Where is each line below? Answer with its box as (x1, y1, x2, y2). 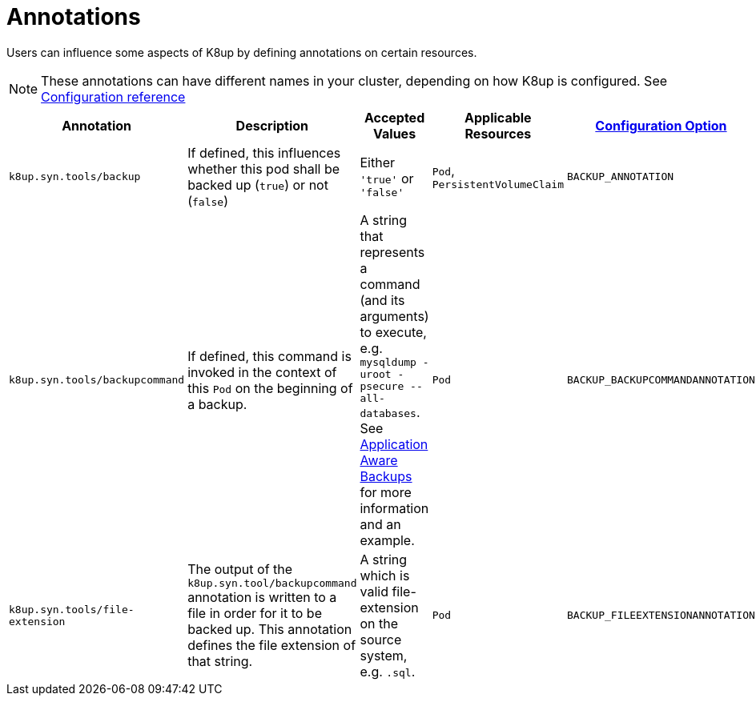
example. (360, 532, 415, 548)
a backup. (187, 395, 247, 412)
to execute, (360, 323, 427, 340)
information (360, 499, 429, 516)
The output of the (187, 561, 293, 578)
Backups (360, 467, 412, 484)
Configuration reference (41, 88, 186, 105)
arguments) (360, 307, 429, 324)
